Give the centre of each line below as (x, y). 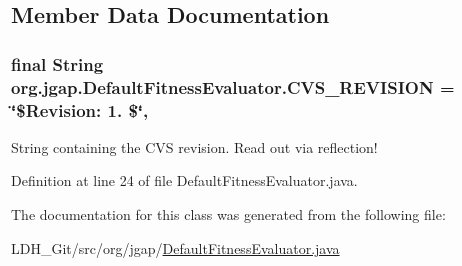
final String (57, 63)
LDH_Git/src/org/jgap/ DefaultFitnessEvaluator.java (175, 247)
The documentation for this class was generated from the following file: (228, 214)
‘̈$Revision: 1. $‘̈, (80, 109)
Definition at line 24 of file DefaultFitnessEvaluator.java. (184, 180)
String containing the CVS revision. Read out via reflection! (194, 146)
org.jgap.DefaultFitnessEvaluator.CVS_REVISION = (233, 86)
